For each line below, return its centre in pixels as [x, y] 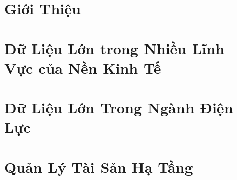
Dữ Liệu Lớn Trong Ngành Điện [119, 107]
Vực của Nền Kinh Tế [83, 67]
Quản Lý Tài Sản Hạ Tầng [99, 167]
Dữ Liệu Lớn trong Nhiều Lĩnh [114, 48]
